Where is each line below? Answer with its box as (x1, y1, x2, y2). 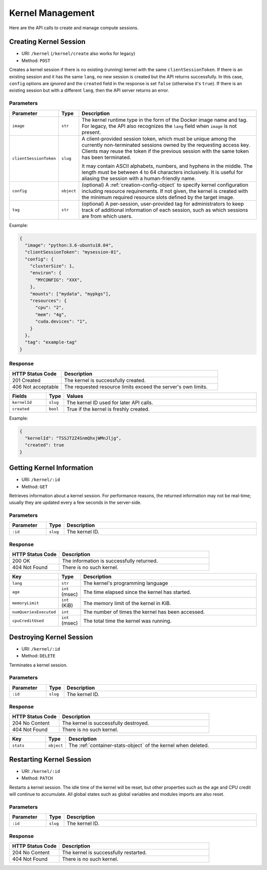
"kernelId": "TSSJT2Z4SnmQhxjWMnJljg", (25, 435, 122, 441)
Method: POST (21, 57, 50, 63)
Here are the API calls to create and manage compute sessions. (9, 25, 139, 31)
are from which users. (82, 213, 133, 219)
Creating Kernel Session (9, 38, 86, 46)
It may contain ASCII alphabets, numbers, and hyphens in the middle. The (82, 163, 253, 169)
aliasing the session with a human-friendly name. (82, 175, 196, 182)
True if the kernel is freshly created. (66, 405, 150, 412)
